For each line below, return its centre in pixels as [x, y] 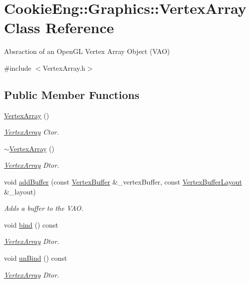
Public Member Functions [72, 94]
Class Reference [59, 27]
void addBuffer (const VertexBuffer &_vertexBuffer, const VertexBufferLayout [123, 182]
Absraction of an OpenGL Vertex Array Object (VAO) [87, 51]
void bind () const [31, 224]
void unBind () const [36, 258]
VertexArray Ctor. [32, 132]
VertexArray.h [64, 68]
